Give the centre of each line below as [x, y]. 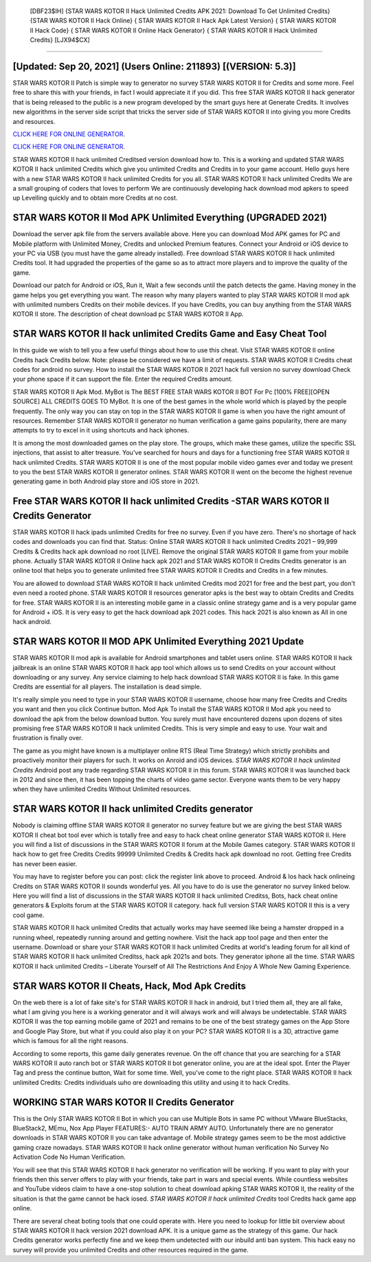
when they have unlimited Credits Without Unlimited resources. [102, 789]
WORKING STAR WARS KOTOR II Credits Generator [124, 1102]
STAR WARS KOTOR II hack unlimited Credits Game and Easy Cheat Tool [170, 334]
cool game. [29, 915]
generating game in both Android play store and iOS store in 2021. [106, 481]
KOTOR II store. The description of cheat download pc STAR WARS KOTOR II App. [128, 314]
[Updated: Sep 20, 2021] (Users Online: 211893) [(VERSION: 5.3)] [154, 66]
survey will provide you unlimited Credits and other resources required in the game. [131, 1250]
